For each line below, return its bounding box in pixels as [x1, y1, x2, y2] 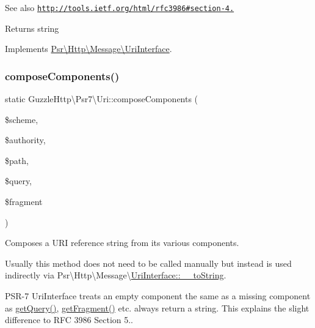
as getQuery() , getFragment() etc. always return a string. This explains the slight [5, 301, 310, 314]
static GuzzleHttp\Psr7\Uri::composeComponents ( [5, 92, 198, 105]
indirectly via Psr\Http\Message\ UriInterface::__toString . [5, 269, 226, 281]
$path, [5, 154, 29, 166]
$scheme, [5, 113, 38, 125]
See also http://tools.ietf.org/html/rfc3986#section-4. [5, 1, 234, 13]
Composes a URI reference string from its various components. [5, 236, 239, 249]
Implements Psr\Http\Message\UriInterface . [5, 42, 172, 55]
